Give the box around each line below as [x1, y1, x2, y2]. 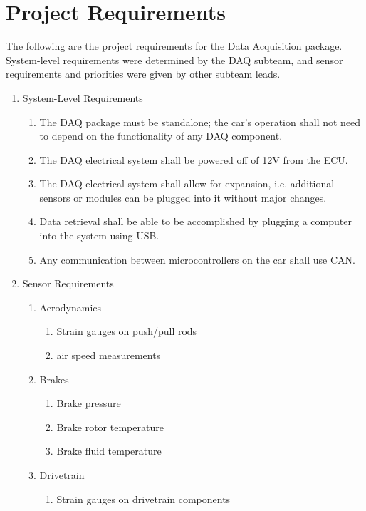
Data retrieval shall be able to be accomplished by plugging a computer [39, 214, 352, 229]
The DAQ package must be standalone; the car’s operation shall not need [39, 114, 361, 129]
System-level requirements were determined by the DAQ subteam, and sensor [6, 52, 343, 67]
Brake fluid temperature [56, 443, 162, 458]
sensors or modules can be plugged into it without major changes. [39, 190, 327, 205]
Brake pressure [56, 396, 121, 411]
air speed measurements [56, 348, 161, 363]
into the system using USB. [39, 228, 160, 243]
